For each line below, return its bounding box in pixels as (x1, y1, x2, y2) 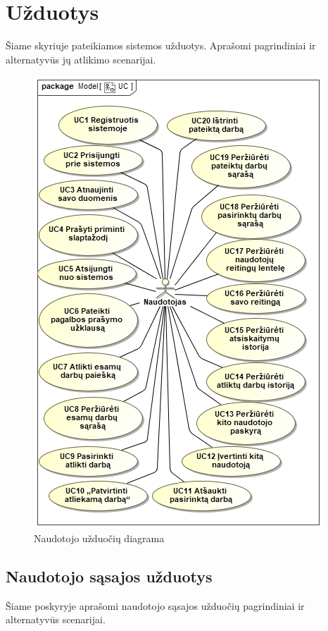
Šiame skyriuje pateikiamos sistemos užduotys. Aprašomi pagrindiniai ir (6, 38, 316, 53)
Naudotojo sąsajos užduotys (6, 565, 213, 587)
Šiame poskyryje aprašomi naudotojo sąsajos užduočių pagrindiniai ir (6, 598, 305, 613)
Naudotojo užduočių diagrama (34, 530, 165, 545)
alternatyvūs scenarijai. (6, 612, 106, 627)
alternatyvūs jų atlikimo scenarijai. (6, 51, 156, 66)
